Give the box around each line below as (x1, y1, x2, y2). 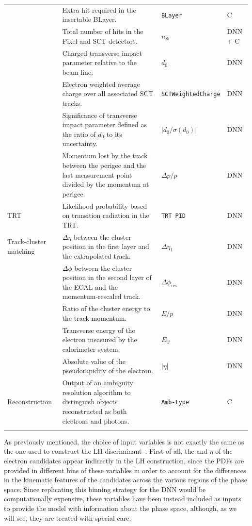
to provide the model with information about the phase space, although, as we (4, 503, 237, 513)
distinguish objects (62, 396, 118, 407)
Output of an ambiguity (62, 378, 133, 388)
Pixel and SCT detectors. (62, 35, 138, 46)
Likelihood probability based (62, 200, 147, 211)
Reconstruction (7, 396, 52, 407)
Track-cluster (7, 236, 46, 247)
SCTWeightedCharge (161, 91, 220, 98)
